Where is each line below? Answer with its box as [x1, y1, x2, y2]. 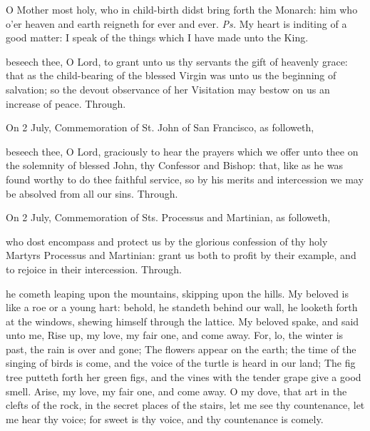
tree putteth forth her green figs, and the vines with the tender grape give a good [6, 370, 361, 385]
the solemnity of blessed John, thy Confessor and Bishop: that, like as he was [6, 158, 344, 173]
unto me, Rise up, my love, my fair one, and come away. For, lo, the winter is [6, 328, 344, 343]
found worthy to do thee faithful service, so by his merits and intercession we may [6, 171, 364, 186]
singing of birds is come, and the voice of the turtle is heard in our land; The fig [6, 355, 356, 370]
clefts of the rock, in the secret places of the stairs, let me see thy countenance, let [6, 397, 365, 412]
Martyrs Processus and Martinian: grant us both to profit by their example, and [6, 248, 356, 263]
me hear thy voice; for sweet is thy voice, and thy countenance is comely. [6, 411, 324, 426]
